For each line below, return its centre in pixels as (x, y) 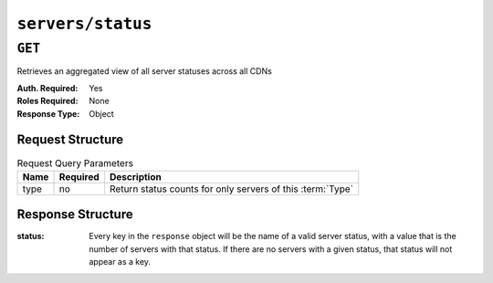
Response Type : (48, 113)
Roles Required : (47, 101)
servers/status (84, 24)
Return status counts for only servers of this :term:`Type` (231, 189)
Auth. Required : (47, 88)
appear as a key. (120, 262)
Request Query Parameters (75, 162)
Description (136, 176)
